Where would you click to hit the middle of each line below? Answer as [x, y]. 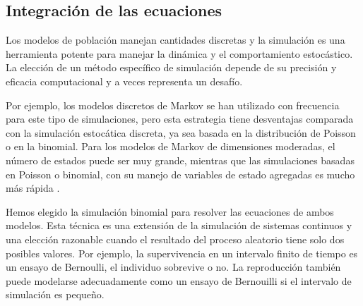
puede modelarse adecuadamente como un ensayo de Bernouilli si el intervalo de [179, 280]
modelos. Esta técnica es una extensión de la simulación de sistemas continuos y [179, 225]
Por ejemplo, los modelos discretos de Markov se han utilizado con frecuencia [173, 105]
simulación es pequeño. [55, 294]
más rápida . [33, 188]
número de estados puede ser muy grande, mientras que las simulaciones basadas [180, 160]
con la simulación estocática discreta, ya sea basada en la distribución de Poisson [181, 132]
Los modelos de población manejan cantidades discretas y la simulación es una [175, 40]
